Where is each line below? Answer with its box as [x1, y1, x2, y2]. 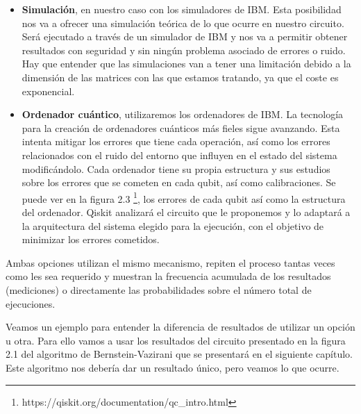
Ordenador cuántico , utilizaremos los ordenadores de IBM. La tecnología [22, 107, 344, 122]
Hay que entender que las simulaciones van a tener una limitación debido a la [22, 56, 351, 71]
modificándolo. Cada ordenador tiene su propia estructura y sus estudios [22, 161, 330, 176]
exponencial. [22, 83, 75, 98]
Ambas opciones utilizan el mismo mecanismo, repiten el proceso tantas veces [6, 255, 335, 270]
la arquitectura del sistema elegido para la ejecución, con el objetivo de [22, 218, 324, 233]
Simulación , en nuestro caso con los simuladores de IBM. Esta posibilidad [22, 2, 342, 16]
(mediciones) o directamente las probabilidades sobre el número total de [6, 282, 312, 297]
